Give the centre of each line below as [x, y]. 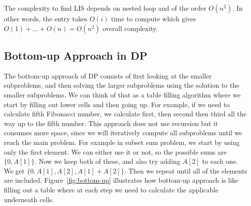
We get [14, 170]
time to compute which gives [154, 18]
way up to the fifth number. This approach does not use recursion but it [111, 123]
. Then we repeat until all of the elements [185, 170]
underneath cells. [29, 199]
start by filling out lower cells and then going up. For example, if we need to [117, 104]
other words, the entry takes [46, 18]
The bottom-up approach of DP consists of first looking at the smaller [108, 75]
